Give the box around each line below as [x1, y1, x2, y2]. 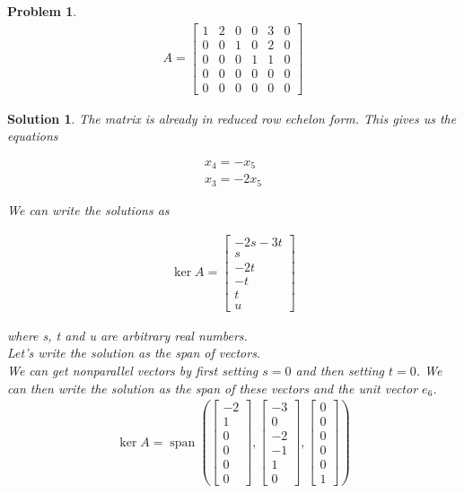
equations [7, 126, 58, 145]
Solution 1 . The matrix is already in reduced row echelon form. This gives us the [7, 108, 457, 127]
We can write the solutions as [7, 200, 170, 219]
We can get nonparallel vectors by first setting [7, 360, 258, 379]
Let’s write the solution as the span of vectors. [7, 343, 261, 362]
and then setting [295, 360, 384, 379]
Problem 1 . [7, 2, 77, 20]
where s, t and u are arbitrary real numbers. [7, 325, 248, 344]
